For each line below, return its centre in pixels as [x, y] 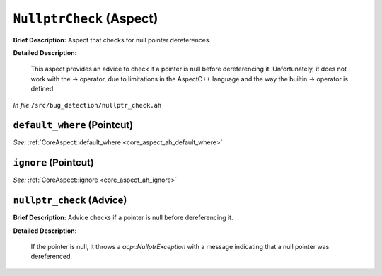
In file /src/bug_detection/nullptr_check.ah [87, 105]
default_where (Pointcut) [73, 125]
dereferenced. [52, 257]
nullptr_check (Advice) [70, 201]
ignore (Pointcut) [54, 163]
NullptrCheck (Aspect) [86, 18]
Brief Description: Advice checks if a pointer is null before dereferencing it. [123, 218]
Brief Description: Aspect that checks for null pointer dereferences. [112, 40]
